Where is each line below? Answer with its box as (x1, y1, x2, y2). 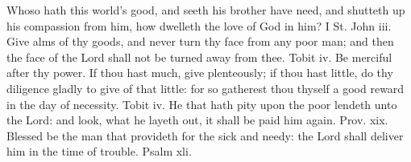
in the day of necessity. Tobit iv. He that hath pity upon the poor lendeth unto (6, 95, 397, 112)
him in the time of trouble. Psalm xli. (6, 143, 192, 160)
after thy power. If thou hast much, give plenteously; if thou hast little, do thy (6, 64, 393, 81)
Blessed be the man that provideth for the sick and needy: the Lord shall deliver (6, 127, 404, 144)
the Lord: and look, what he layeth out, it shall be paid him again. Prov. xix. (6, 111, 388, 128)
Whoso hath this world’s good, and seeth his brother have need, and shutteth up (6, 2, 405, 18)
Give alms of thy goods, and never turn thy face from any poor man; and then (6, 33, 394, 50)
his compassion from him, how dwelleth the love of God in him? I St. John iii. (6, 17, 392, 34)
